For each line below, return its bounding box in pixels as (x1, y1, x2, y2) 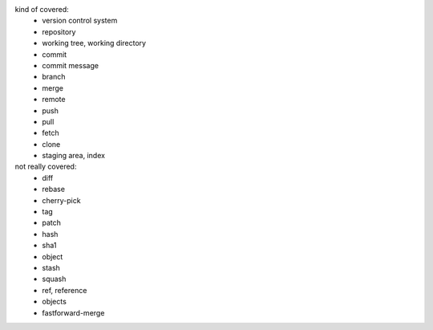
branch (42, 72, 66, 82)
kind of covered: (14, 5, 70, 14)
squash (42, 274, 67, 284)
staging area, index (42, 151, 106, 161)
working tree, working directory (42, 39, 147, 48)
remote (42, 95, 66, 104)
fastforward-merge (42, 308, 105, 317)
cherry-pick (42, 195, 81, 205)
